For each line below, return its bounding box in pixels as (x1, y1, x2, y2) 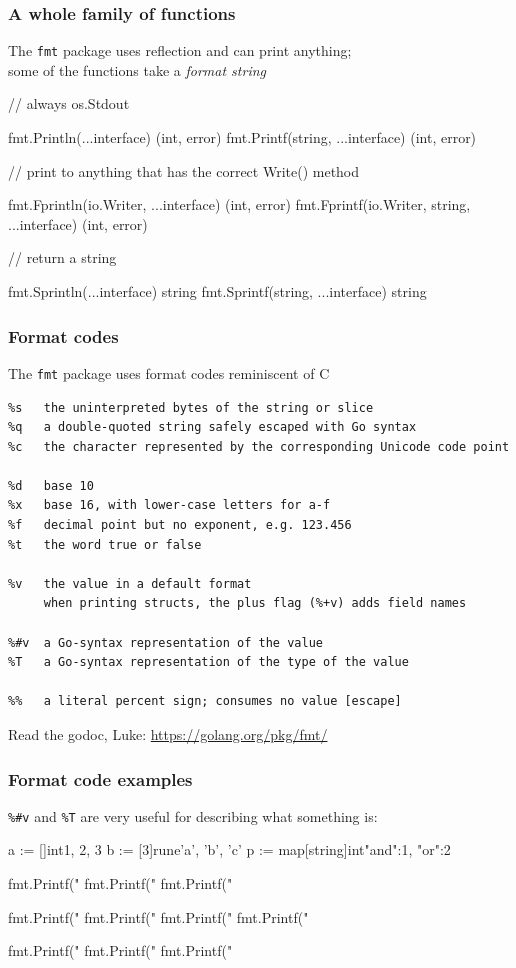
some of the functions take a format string (8, 59, 266, 80)
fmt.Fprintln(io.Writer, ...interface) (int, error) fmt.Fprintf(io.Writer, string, (8, 194, 471, 215)
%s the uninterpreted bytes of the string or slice (8, 400, 374, 415)
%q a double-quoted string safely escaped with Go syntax (8, 420, 417, 435)
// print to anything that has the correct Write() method (8, 160, 360, 181)
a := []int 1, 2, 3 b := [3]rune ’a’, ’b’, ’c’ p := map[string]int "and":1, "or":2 (8, 839, 451, 860)
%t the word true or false (8, 537, 202, 552)
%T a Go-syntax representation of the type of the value (8, 655, 409, 670)
